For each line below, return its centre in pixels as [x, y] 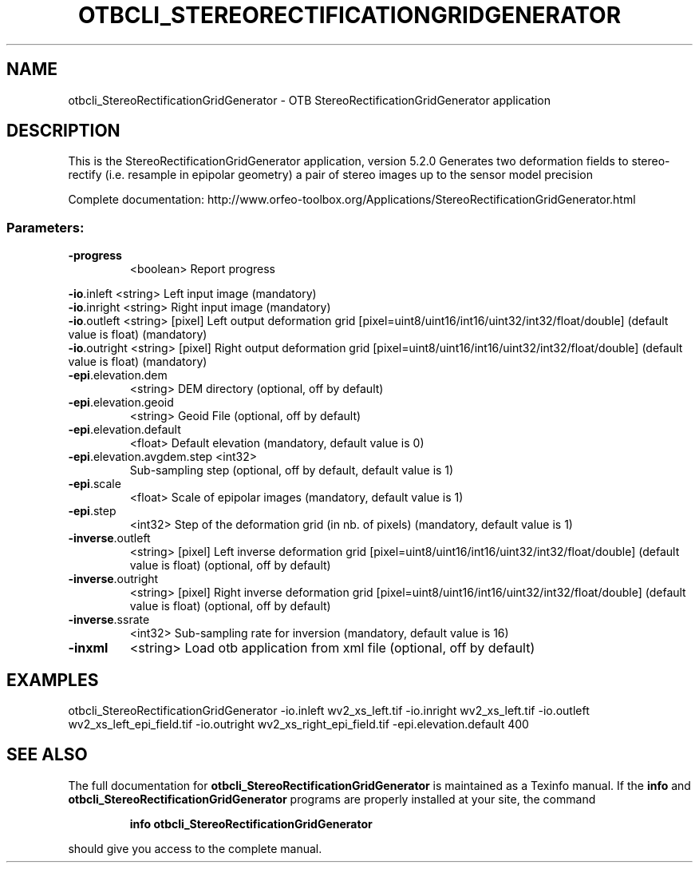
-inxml [88, 648]
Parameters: [45, 227]
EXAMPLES [53, 680]
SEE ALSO [47, 755]
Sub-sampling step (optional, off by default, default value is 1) [292, 470]
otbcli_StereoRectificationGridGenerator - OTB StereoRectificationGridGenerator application [310, 100]
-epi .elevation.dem [118, 375]
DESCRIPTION [63, 131]
